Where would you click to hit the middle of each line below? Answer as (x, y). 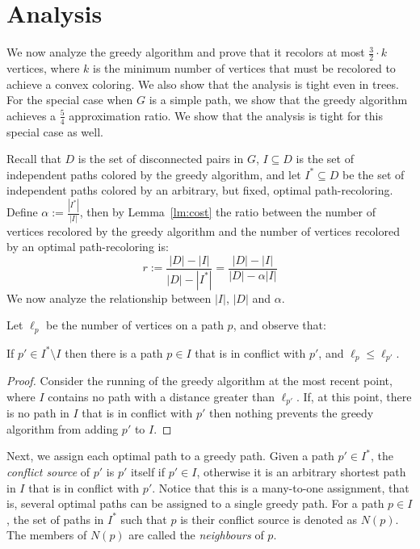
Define (22, 212)
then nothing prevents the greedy (292, 413)
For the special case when (70, 100)
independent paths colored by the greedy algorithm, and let (154, 174)
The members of (47, 535)
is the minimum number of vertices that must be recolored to (244, 67)
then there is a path (114, 352)
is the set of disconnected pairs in (161, 159)
